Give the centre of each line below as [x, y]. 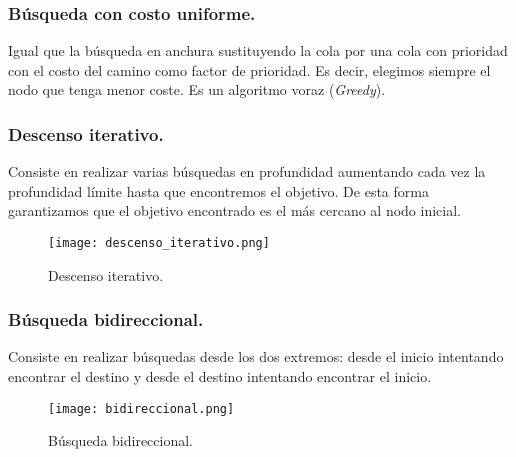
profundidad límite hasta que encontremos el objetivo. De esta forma [218, 190]
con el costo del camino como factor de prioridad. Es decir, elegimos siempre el [249, 69]
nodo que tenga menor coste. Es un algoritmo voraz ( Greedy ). [197, 89]
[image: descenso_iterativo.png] [159, 243]
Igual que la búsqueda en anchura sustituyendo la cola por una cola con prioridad [258, 50]
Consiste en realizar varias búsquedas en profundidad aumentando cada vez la [247, 171]
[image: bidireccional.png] [141, 408]
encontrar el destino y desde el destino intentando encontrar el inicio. [220, 376]
